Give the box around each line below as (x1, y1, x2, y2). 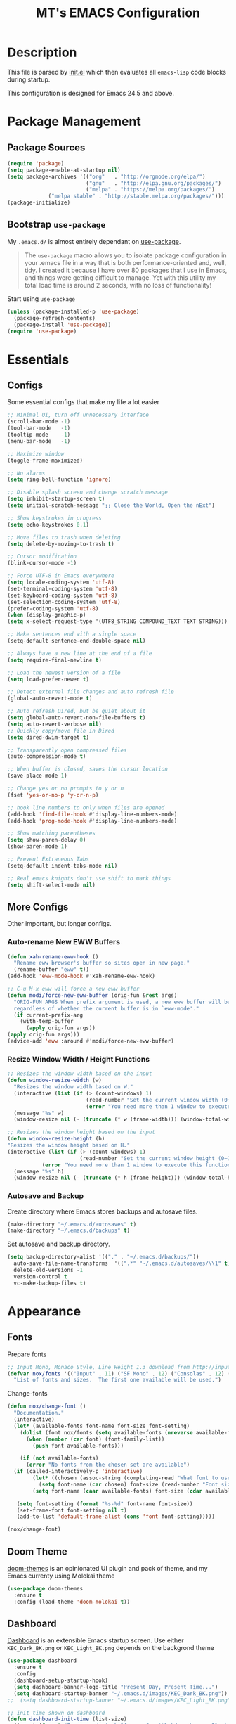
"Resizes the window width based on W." (13, 1083, 133, 1091)
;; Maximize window (7, 450, 65, 458)
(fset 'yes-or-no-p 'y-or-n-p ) (7, 791, 99, 799)
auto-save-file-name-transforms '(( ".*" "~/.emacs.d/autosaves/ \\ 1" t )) (13, 1260, 234, 1267)
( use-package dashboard (7, 1657, 77, 1664)
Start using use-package (7, 294, 76, 303)
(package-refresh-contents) (13, 314, 96, 321)
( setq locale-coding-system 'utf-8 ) (7, 579, 114, 586)
